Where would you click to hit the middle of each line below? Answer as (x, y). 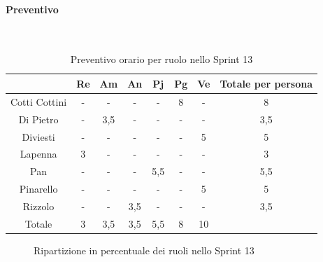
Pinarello (38, 189)
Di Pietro (38, 119)
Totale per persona (266, 83)
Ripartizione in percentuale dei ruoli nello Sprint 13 (144, 250)
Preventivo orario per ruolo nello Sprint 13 (161, 59)
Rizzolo (38, 206)
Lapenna (38, 154)
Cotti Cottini (39, 101)
